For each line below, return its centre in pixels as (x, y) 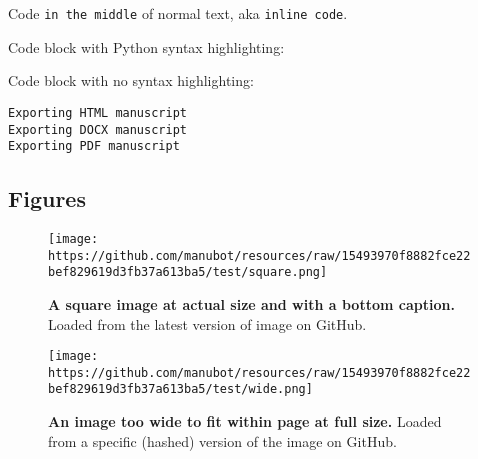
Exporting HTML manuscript (97, 112)
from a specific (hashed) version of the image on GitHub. (222, 440)
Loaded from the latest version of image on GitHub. (207, 323)
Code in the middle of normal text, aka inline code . (178, 13)
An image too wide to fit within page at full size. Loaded (245, 421)
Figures (47, 198)
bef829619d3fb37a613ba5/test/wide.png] (180, 389)
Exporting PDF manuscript (94, 146)
